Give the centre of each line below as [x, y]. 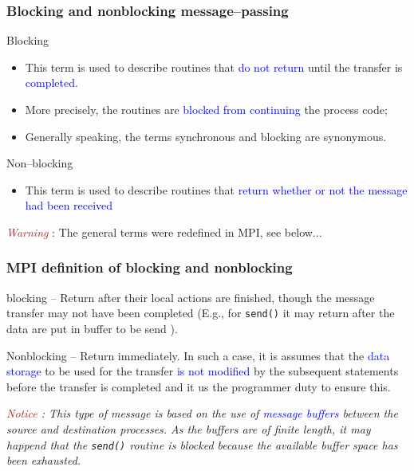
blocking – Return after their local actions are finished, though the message [191, 297]
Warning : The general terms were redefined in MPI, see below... [164, 232]
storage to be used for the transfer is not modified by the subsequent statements [203, 371]
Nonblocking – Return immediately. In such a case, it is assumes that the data [198, 355]
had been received [69, 205]
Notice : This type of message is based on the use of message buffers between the [202, 413]
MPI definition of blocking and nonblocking [150, 267]
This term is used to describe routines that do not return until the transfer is [214, 67]
